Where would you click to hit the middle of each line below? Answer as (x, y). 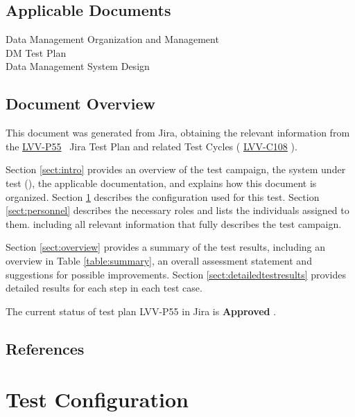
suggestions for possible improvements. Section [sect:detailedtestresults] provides (176, 274)
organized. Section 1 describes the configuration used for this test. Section (163, 196)
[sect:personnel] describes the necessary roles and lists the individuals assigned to (177, 210)
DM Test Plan (36, 52)
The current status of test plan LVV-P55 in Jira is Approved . (141, 311)
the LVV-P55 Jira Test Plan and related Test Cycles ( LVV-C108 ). (151, 146)
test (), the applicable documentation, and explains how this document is (161, 183)
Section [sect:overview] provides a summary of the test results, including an (166, 247)
